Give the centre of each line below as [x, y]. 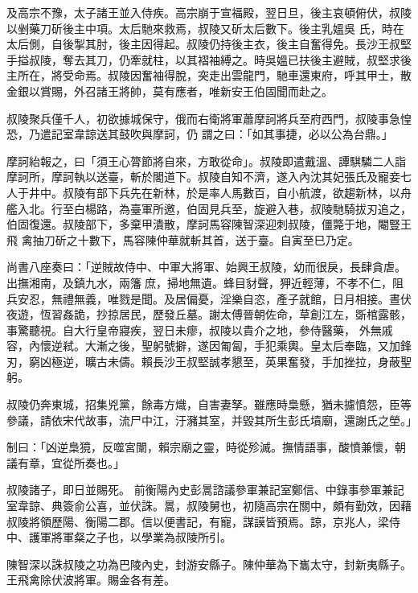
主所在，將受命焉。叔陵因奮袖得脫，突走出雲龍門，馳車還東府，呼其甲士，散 [209, 75]
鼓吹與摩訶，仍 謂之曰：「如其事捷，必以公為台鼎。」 [256, 134]
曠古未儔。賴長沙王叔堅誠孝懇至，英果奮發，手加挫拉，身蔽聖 [248, 361]
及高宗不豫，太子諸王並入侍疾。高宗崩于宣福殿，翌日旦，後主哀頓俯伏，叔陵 [209, 12]
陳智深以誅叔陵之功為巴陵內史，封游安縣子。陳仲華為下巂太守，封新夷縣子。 [209, 564]
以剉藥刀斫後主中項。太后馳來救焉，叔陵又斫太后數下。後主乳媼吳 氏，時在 [205, 28]
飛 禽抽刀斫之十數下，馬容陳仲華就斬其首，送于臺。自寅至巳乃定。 [183, 239]
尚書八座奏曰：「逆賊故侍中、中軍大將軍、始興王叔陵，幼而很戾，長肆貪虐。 [206, 267]
